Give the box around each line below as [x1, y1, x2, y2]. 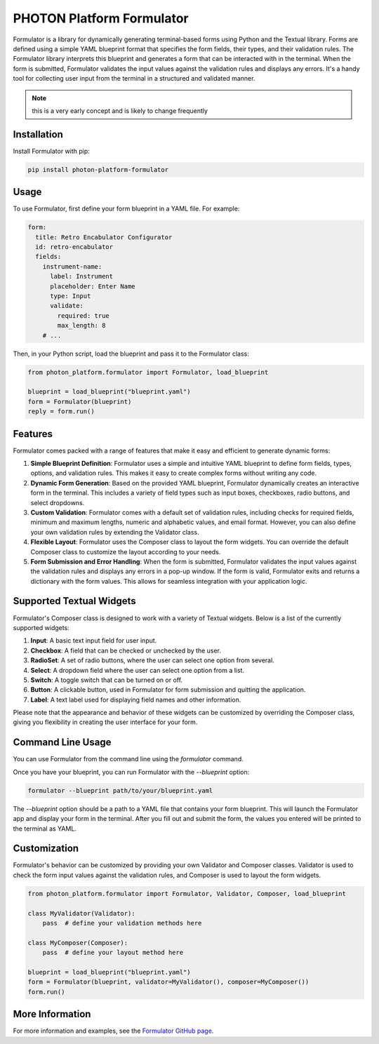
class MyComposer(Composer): [27, 939, 128, 946]
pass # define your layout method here [42, 949, 184, 957]
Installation [13, 128, 63, 140]
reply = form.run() [27, 408, 95, 415]
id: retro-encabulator [35, 243, 114, 251]
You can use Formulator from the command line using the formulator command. [13, 755, 244, 763]
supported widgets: [13, 623, 69, 631]
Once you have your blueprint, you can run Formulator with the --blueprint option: [13, 768, 250, 776]
